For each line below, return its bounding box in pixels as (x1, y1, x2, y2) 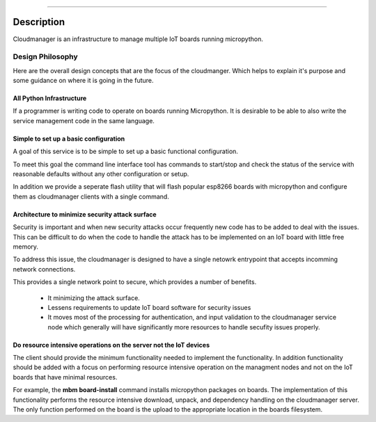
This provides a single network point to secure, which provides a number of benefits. (13, 278, 257, 286)
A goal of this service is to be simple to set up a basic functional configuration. (13, 147, 238, 156)
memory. (13, 242, 38, 251)
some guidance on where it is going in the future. (13, 77, 154, 85)
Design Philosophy (13, 52, 78, 62)
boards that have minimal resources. (13, 373, 118, 381)
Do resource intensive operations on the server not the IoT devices (13, 341, 210, 349)
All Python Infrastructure (13, 94, 87, 102)
